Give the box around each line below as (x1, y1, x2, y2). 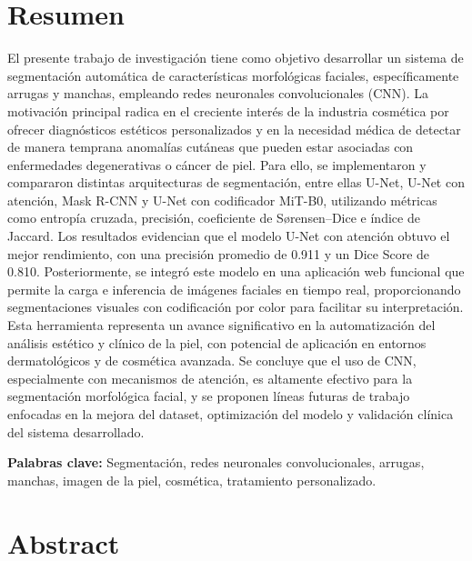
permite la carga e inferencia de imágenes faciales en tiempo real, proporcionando (7, 279, 461, 298)
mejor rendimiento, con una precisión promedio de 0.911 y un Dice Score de (7, 244, 430, 263)
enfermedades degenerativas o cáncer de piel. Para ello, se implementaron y (7, 155, 427, 174)
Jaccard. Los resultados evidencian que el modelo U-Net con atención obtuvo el (7, 226, 450, 245)
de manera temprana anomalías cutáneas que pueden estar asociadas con (7, 137, 414, 156)
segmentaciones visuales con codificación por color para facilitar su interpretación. (7, 297, 464, 316)
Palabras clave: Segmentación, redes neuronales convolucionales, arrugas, (7, 453, 425, 472)
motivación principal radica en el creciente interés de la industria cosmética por (7, 101, 449, 120)
